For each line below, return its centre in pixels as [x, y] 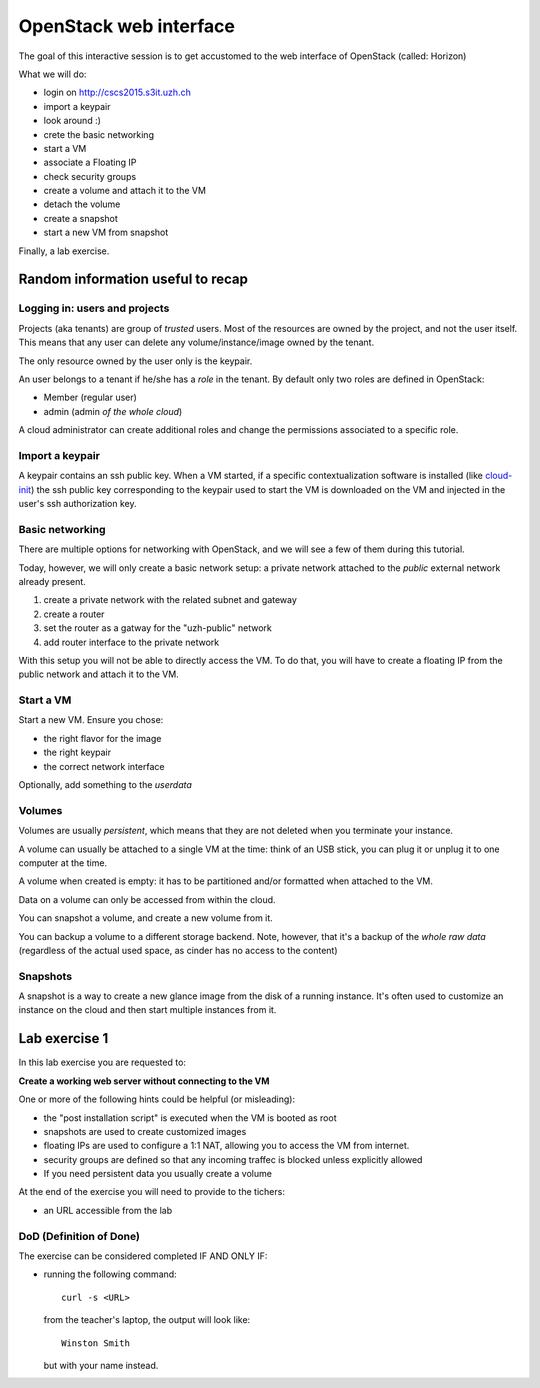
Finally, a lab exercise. [64, 251]
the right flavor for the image [102, 738]
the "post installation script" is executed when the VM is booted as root [190, 1117]
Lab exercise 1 [63, 1038]
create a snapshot [81, 218]
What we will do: [52, 74]
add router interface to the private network [131, 642]
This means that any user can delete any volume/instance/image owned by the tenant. [196, 342]
